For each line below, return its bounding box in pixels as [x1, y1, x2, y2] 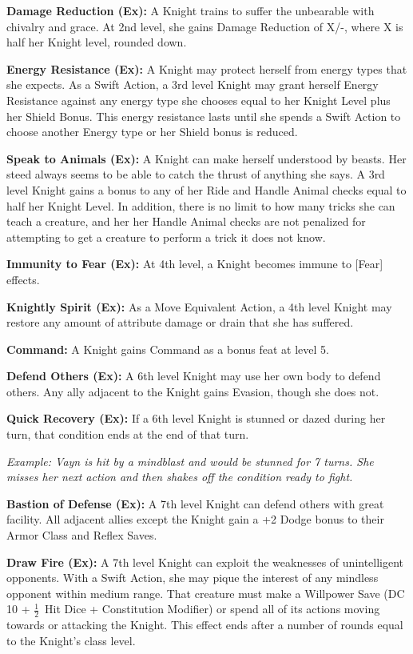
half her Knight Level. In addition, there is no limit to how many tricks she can [6, 197, 395, 214]
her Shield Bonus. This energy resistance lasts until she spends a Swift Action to [6, 107, 401, 124]
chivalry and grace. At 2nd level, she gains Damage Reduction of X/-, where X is [6, 18, 403, 34]
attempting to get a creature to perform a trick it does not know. [6, 228, 326, 245]
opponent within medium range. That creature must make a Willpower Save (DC [6, 584, 405, 601]
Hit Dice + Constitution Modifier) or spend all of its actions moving [45, 600, 380, 617]
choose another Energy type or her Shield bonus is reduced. [6, 123, 298, 140]
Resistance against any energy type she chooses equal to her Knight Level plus [6, 91, 391, 108]
